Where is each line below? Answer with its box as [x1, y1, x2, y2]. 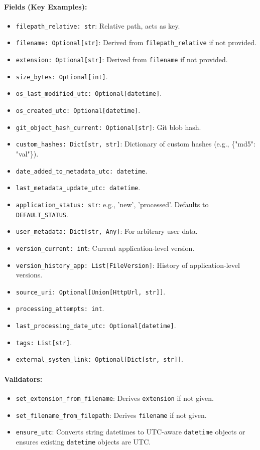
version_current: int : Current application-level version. [16, 242, 195, 253]
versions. [16, 269, 43, 280]
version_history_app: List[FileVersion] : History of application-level [16, 259, 240, 270]
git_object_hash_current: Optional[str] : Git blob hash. [16, 121, 201, 132]
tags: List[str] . [16, 337, 72, 347]
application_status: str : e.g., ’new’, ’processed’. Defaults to [16, 199, 209, 209]
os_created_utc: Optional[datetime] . [16, 105, 141, 115]
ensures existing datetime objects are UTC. [16, 436, 151, 446]
